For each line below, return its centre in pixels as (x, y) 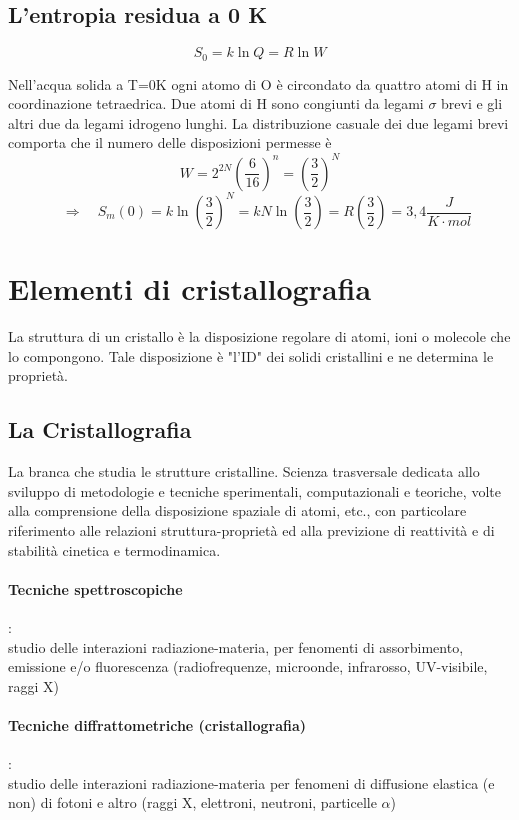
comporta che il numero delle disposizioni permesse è (170, 142)
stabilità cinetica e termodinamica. (114, 549)
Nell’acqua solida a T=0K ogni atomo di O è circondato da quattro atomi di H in (258, 83)
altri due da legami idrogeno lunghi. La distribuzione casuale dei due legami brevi (258, 122)
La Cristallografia (100, 429)
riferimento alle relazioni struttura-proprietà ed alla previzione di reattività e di (251, 529)
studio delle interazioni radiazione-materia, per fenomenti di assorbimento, (236, 646)
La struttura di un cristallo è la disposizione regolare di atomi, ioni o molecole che (259, 336)
